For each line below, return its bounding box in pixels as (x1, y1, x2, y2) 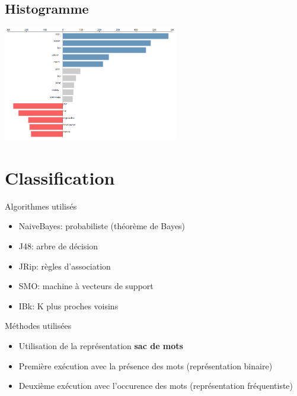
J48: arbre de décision (18, 240, 98, 252)
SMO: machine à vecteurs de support (18, 280, 154, 292)
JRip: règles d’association (18, 259, 111, 272)
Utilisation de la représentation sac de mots (18, 340, 183, 352)
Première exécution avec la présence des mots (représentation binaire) (18, 359, 273, 372)
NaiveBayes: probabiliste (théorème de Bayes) (18, 220, 186, 232)
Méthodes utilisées (5, 319, 72, 332)
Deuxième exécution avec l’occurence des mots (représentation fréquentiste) (18, 379, 293, 392)
